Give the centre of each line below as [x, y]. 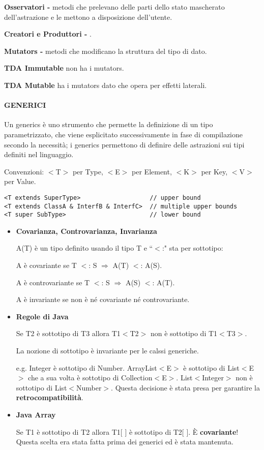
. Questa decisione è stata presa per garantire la [185, 387]
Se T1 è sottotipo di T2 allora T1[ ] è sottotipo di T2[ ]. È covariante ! [127, 431]
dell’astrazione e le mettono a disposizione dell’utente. [88, 17]
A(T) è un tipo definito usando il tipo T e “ [84, 248]
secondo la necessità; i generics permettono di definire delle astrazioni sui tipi [124, 144]
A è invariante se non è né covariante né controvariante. [103, 299]
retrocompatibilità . [50, 397]
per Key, [214, 171]
